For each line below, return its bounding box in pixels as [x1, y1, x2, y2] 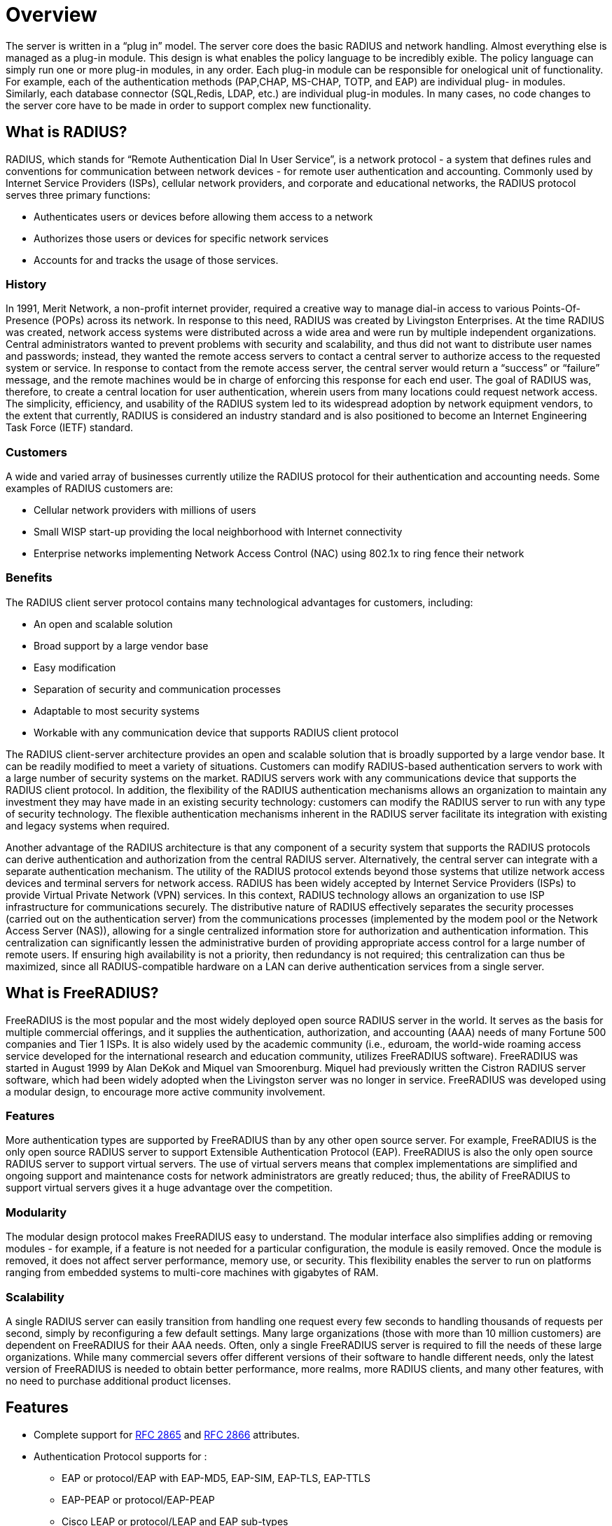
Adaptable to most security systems [34, 704, 200, 717]
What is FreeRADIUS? [6, 984, 159, 1002]
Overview [6, 3, 97, 27]
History [6, 276, 47, 291]
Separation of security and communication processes [34, 682, 281, 695]
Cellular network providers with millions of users [34, 504, 256, 517]
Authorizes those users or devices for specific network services [34, 232, 329, 244]
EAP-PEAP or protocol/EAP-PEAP [62, 1493, 215, 1506]
